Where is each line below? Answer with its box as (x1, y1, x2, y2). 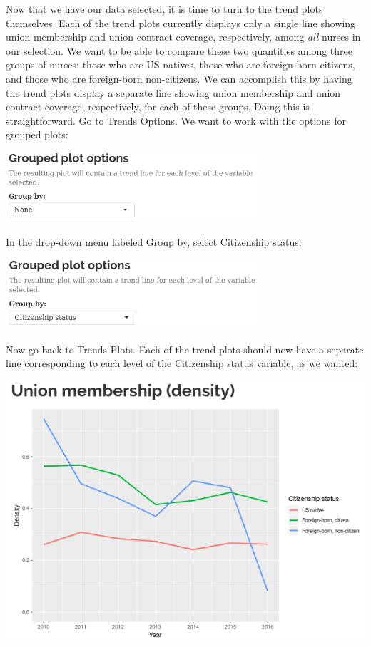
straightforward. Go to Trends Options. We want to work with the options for (6, 113, 347, 128)
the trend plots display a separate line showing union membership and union (6, 85, 341, 100)
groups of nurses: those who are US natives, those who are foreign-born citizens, (6, 57, 355, 72)
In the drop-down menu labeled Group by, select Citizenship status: (6, 234, 302, 249)
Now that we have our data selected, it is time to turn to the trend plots (6, 1, 323, 16)
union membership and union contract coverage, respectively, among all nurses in (6, 29, 361, 44)
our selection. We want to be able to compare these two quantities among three (6, 43, 353, 58)
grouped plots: (6, 127, 68, 142)
